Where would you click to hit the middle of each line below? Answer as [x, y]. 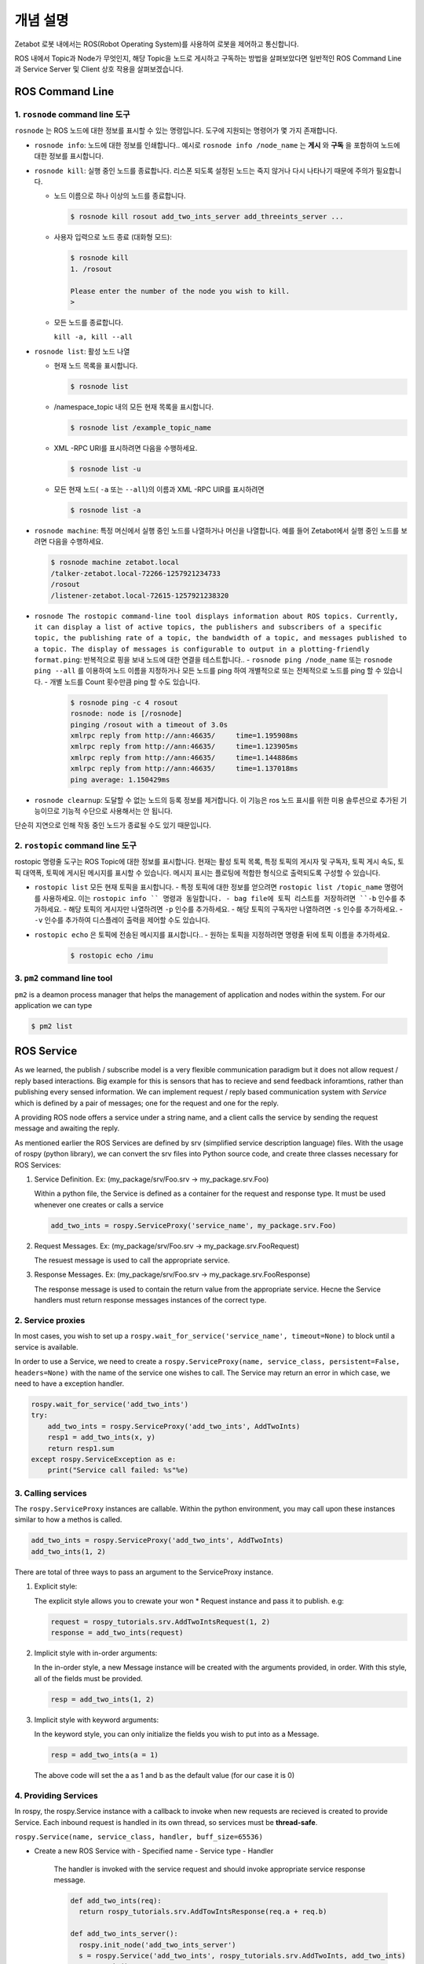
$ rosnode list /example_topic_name [141, 428]
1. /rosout [91, 269]
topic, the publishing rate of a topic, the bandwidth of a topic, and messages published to [221, 638]
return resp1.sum [81, 1448]
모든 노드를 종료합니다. [88, 322]
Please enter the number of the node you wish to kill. [180, 291]
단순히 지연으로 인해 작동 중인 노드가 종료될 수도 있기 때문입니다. [113, 826]
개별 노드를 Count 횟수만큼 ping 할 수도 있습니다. [125, 682]
